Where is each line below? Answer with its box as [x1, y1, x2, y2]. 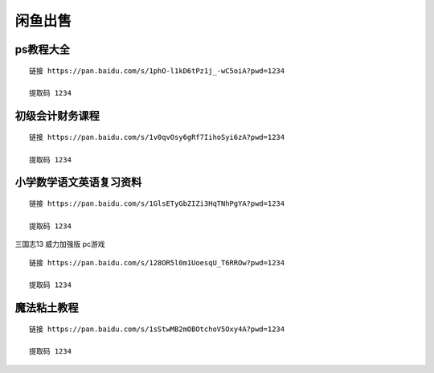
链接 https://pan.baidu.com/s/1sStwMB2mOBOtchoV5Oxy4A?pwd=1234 [29, 324, 285, 334]
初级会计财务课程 [14, 109, 100, 123]
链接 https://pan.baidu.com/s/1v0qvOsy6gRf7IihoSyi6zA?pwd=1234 [29, 133, 285, 141]
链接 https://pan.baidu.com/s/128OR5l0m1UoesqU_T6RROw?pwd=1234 [29, 258, 285, 267]
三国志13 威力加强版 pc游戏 [14, 240, 105, 249]
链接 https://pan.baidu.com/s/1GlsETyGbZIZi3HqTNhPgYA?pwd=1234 [29, 199, 285, 208]
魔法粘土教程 [14, 301, 79, 315]
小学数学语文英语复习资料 [14, 175, 142, 189]
